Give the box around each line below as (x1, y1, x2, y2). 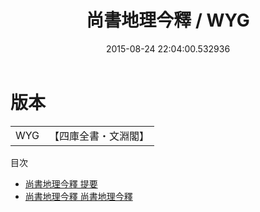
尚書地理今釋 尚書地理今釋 (24, 190, 133, 202)
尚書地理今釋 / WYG (86, 9, 250, 32)
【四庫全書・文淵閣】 (49, 129, 150, 143)
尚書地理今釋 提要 (24, 177, 98, 190)
